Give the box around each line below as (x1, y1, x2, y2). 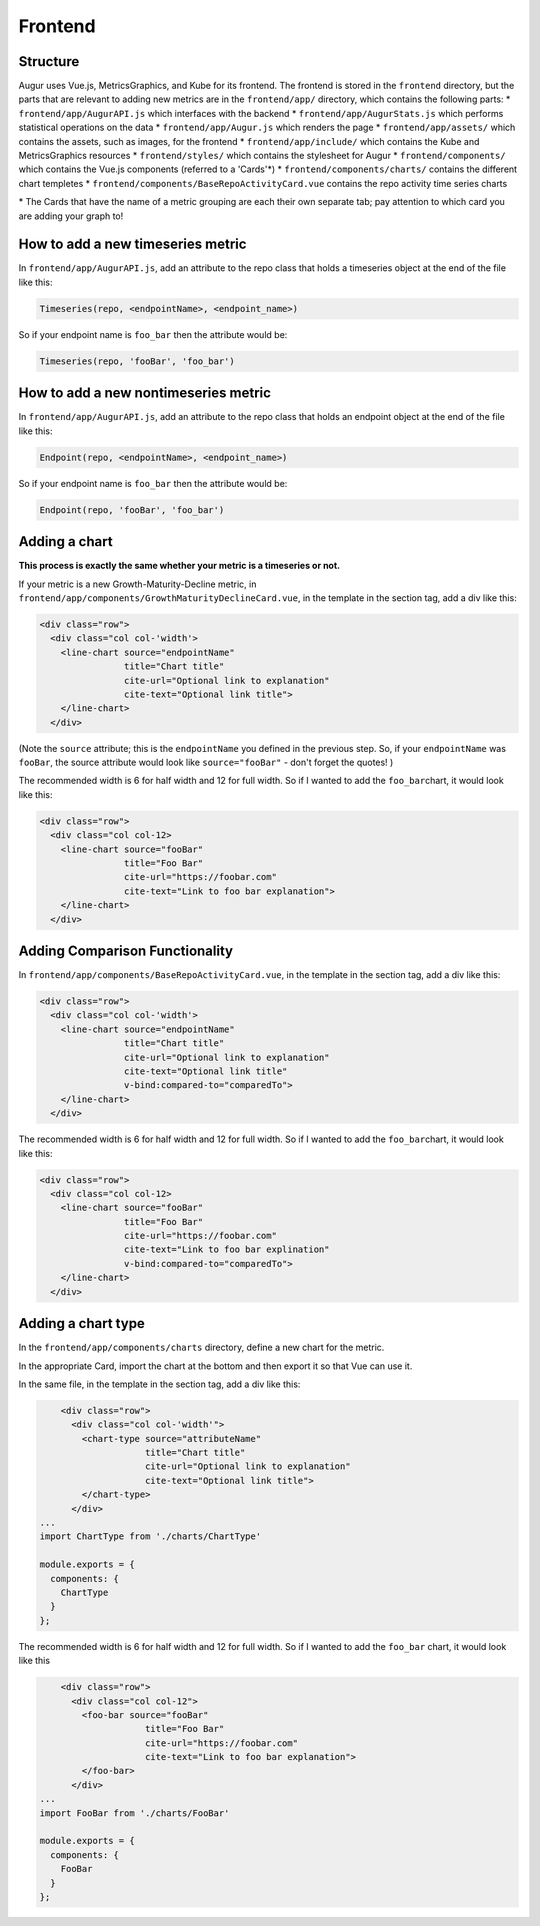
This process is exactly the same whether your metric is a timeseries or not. (18, 560, 341, 572)
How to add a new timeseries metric (18, 236, 247, 253)
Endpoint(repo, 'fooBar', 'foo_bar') (39, 504, 225, 515)
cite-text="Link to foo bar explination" (123, 1244, 330, 1255)
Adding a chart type (18, 1315, 145, 1332)
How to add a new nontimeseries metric (18, 385, 272, 402)
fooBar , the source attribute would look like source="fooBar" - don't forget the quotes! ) (18, 756, 394, 769)
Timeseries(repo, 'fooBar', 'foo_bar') (39, 355, 235, 367)
